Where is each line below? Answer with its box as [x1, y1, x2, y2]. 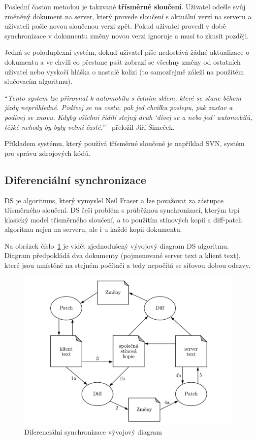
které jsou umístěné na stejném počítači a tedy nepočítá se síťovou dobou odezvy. [4, 260, 251, 270]
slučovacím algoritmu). [4, 76, 73, 86]
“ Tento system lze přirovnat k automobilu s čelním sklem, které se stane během [4, 92, 241, 103]
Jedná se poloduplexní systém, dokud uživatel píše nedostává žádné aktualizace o [4, 47, 250, 57]
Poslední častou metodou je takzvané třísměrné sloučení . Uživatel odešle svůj [4, 1, 246, 11]
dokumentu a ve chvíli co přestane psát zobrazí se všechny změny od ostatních [4, 56, 241, 67]
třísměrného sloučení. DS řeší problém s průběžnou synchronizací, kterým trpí [4, 205, 240, 215]
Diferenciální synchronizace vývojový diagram [24, 427, 162, 437]
